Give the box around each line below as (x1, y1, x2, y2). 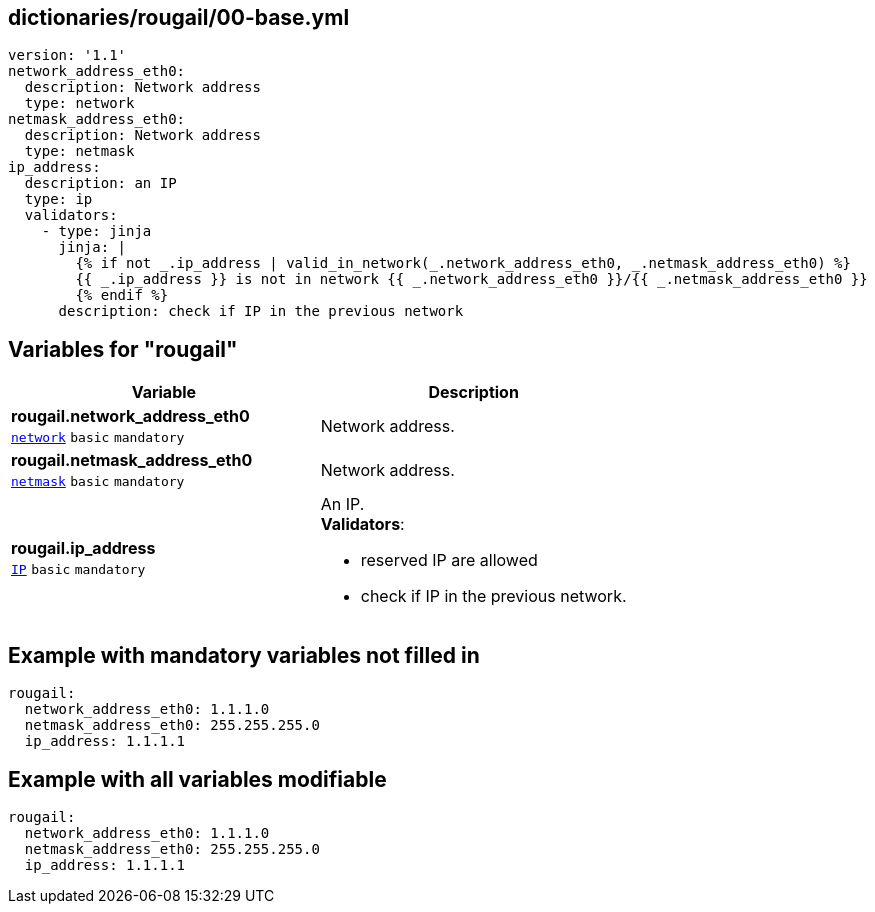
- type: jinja (41, 223, 152, 240)
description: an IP (24, 175, 177, 192)
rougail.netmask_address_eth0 (11, 450, 253, 471)
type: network (24, 95, 135, 112)
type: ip (24, 191, 93, 208)
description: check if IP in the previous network (58, 303, 464, 320)
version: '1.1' (8, 47, 127, 64)
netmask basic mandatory (11, 474, 185, 490)
